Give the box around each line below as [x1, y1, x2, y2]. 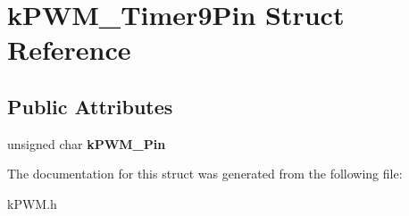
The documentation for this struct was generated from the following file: [7, 164, 403, 183]
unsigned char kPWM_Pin [7, 134, 166, 153]
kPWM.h [7, 194, 57, 212]
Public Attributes [7, 92, 173, 120]
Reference [7, 31, 131, 68]
